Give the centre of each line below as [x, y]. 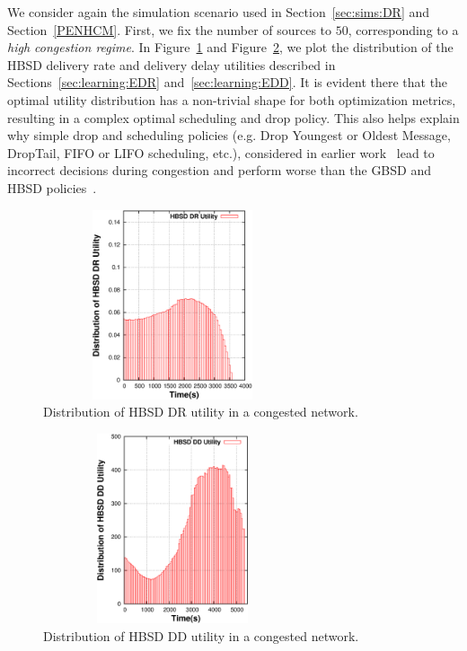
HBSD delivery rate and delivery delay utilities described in [172, 64]
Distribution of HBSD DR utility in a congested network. [201, 412]
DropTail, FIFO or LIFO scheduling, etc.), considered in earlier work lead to [221, 152]
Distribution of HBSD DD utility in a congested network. [201, 635]
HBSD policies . [52, 187]
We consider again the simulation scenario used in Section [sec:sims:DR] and [219, 12]
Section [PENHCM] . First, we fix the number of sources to [170, 29]
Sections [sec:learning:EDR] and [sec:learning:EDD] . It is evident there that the [228, 82]
